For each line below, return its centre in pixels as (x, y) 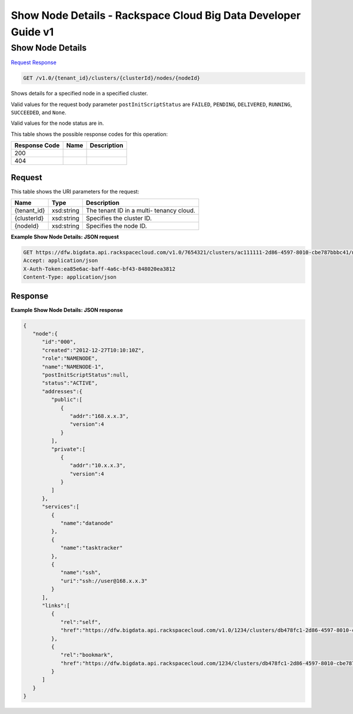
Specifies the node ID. (116, 226)
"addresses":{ (62, 391)
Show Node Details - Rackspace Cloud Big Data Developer (156, 15)
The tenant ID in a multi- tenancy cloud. (140, 211)
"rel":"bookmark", (87, 655)
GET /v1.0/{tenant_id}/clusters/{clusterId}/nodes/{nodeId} (112, 78)
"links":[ (56, 605)
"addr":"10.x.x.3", (98, 466)
